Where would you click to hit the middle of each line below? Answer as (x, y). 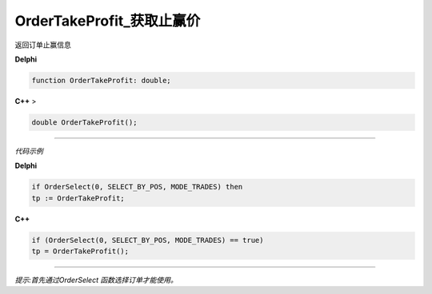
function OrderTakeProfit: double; (101, 80)
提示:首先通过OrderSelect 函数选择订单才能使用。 (96, 280)
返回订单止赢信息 (43, 45)
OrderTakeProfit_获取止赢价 (108, 21)
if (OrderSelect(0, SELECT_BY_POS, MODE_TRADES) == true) (148, 240)
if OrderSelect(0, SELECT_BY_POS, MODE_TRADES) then (137, 187)
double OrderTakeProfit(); (84, 122)
